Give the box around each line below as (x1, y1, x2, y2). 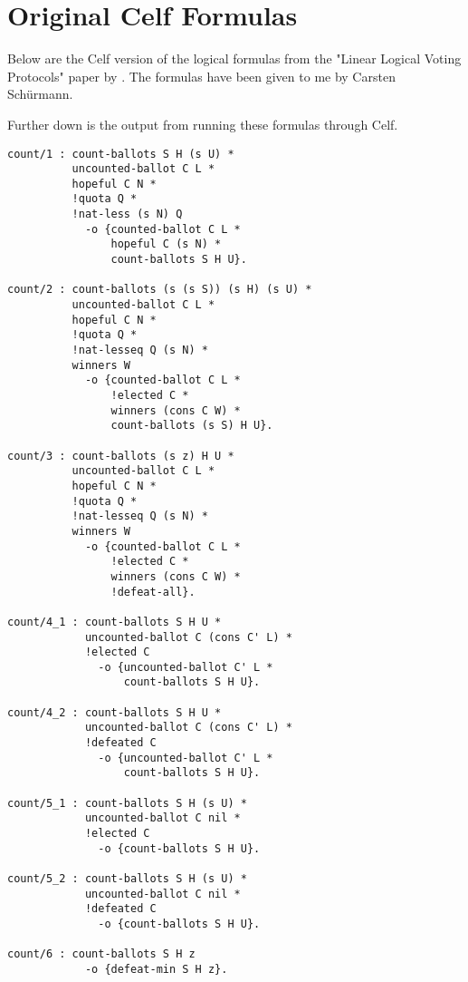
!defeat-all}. (110, 585, 196, 598)
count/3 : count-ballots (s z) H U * (7, 449, 234, 462)
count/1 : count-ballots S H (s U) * (7, 147, 234, 160)
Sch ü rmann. (7, 84, 73, 103)
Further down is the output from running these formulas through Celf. (7, 114, 398, 133)
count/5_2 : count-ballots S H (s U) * (7, 872, 247, 885)
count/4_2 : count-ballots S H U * (7, 705, 222, 719)
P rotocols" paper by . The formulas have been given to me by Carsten (7, 66, 396, 85)
